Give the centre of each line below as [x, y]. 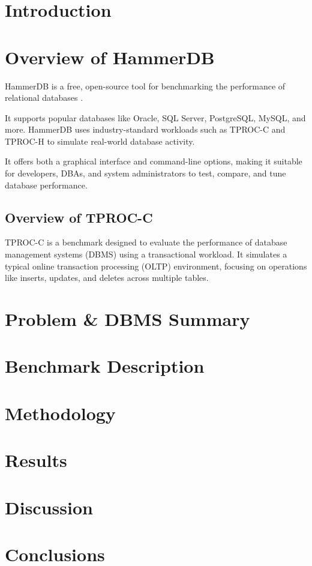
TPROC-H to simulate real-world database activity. [100, 141]
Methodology [60, 413]
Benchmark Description [105, 366]
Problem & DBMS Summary [127, 319]
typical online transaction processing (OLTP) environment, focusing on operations [156, 266]
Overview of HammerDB [110, 57]
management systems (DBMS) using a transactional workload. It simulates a [146, 254]
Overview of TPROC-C [79, 217]
